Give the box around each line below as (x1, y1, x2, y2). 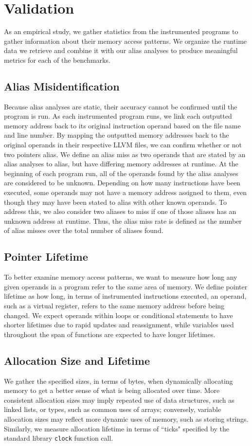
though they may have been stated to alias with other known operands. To (4, 196, 227, 207)
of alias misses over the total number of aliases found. (4, 225, 163, 235)
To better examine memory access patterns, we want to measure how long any (4, 272, 237, 282)
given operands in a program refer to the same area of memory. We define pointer (4, 281, 248, 291)
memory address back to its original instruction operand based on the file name (4, 120, 241, 130)
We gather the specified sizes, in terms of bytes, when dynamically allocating (4, 375, 233, 386)
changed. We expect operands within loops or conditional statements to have (4, 310, 233, 320)
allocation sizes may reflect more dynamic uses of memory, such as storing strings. (4, 413, 249, 424)
